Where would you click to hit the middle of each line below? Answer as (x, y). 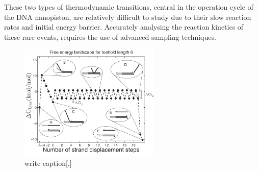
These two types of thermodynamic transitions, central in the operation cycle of (129, 7)
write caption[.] (48, 163)
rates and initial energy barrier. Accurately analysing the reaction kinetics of (124, 27)
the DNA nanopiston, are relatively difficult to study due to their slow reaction (128, 17)
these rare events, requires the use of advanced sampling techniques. (110, 36)
